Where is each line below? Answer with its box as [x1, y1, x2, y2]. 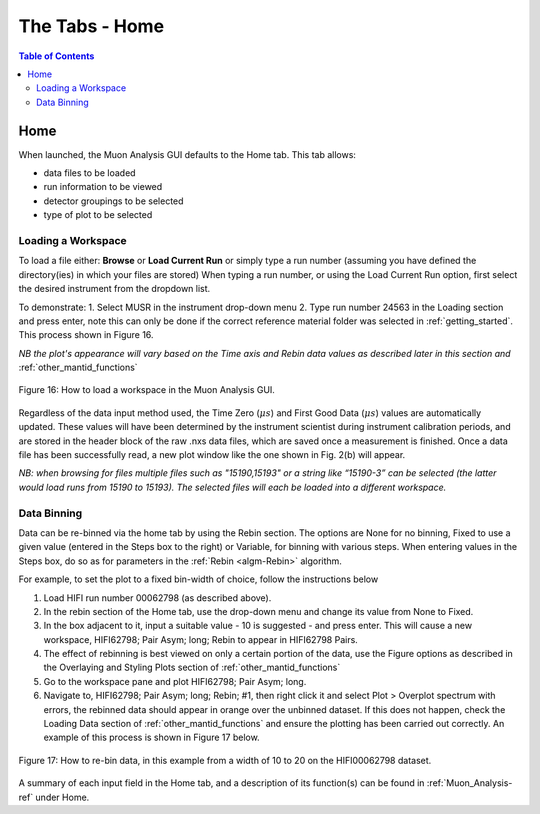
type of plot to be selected [43, 209, 153, 221]
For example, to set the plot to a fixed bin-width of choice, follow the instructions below [18, 573, 379, 585]
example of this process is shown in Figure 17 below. [43, 731, 260, 744]
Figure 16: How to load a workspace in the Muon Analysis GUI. [18, 384, 275, 396]
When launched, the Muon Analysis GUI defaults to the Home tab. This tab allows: [18, 148, 357, 160]
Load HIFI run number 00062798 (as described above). [43, 591, 272, 604]
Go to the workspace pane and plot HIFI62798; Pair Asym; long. [43, 675, 307, 687]
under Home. [35, 791, 90, 803]
